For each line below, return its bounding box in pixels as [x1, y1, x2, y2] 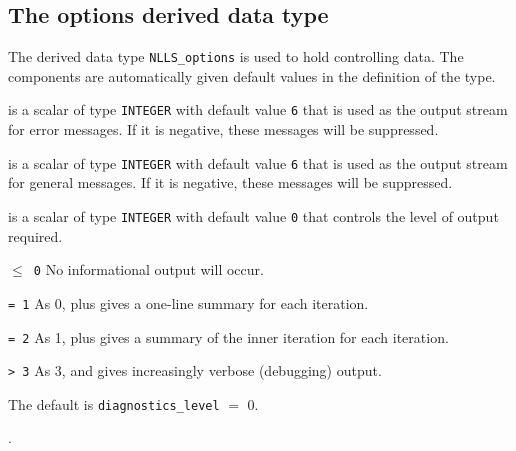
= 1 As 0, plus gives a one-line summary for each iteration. [8, 292, 369, 313]
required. [8, 225, 63, 246]
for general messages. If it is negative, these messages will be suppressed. [8, 172, 453, 193]
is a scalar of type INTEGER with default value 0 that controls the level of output [8, 205, 499, 226]
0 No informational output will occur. [33, 259, 264, 280]
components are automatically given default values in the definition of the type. [8, 65, 496, 86]
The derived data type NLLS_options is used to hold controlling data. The [8, 46, 464, 67]
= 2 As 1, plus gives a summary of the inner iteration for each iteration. [8, 326, 449, 347]
